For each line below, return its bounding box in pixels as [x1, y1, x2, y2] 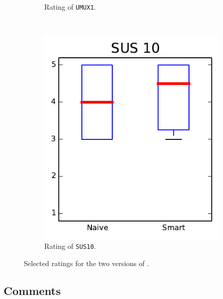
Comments [4, 282, 61, 298]
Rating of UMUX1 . [44, 2, 96, 12]
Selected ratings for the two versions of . [24, 257, 149, 268]
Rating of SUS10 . [44, 241, 96, 251]
